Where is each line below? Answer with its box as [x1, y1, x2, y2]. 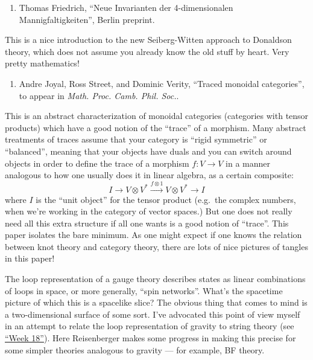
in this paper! [5, 252, 55, 265]
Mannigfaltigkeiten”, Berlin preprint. [19, 13, 155, 25]
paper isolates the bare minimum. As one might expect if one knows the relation [5, 228, 302, 241]
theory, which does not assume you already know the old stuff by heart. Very [5, 45, 289, 57]
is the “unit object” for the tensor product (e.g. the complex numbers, [36, 193, 296, 205]
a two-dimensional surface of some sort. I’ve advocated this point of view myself [5, 307, 300, 320]
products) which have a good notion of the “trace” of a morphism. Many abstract [5, 121, 306, 133]
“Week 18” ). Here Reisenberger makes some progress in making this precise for [5, 332, 296, 344]
